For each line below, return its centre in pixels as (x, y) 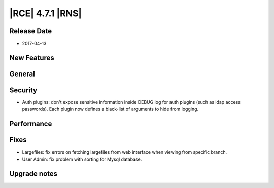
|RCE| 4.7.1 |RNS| (46, 13)
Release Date (31, 31)
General (22, 74)
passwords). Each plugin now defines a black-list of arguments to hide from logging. (110, 109)
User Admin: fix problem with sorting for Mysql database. (82, 159)
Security (23, 90)
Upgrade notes (33, 174)
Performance (31, 124)
